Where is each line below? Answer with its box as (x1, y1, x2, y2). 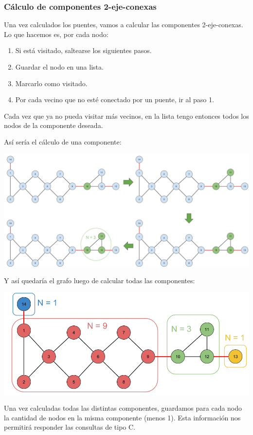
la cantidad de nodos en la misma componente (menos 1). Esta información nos (4, 412, 241, 422)
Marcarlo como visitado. (15, 78, 88, 88)
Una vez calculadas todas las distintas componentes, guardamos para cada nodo (4, 403, 242, 413)
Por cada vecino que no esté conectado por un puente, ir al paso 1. (15, 94, 214, 105)
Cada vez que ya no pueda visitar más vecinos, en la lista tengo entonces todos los (4, 110, 249, 121)
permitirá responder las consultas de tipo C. (4, 422, 135, 432)
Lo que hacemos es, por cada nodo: (4, 29, 108, 39)
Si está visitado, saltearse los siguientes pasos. (15, 45, 152, 55)
